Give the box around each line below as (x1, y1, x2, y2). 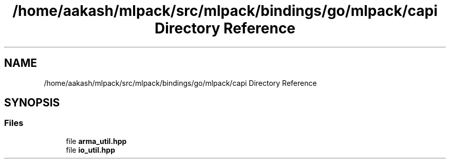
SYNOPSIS (4, 96, 60, 110)
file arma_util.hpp (66, 136, 127, 146)
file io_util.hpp (66, 145, 115, 154)
